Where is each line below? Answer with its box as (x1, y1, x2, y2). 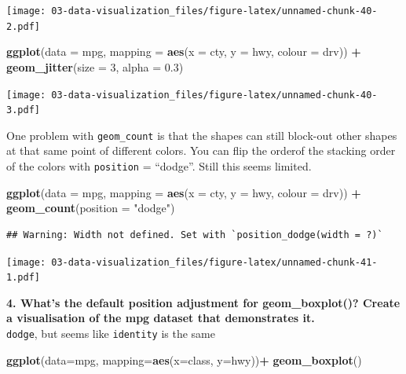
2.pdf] (6, 20, 40, 32)
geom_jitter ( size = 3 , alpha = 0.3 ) (6, 58, 184, 75)
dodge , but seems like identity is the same (6, 325, 215, 341)
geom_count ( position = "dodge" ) (6, 200, 175, 216)
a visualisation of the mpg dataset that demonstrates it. (6, 310, 315, 326)
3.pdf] (6, 104, 40, 116)
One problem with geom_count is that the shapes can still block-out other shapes (6, 126, 397, 143)
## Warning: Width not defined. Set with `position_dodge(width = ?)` (6, 229, 383, 240)
